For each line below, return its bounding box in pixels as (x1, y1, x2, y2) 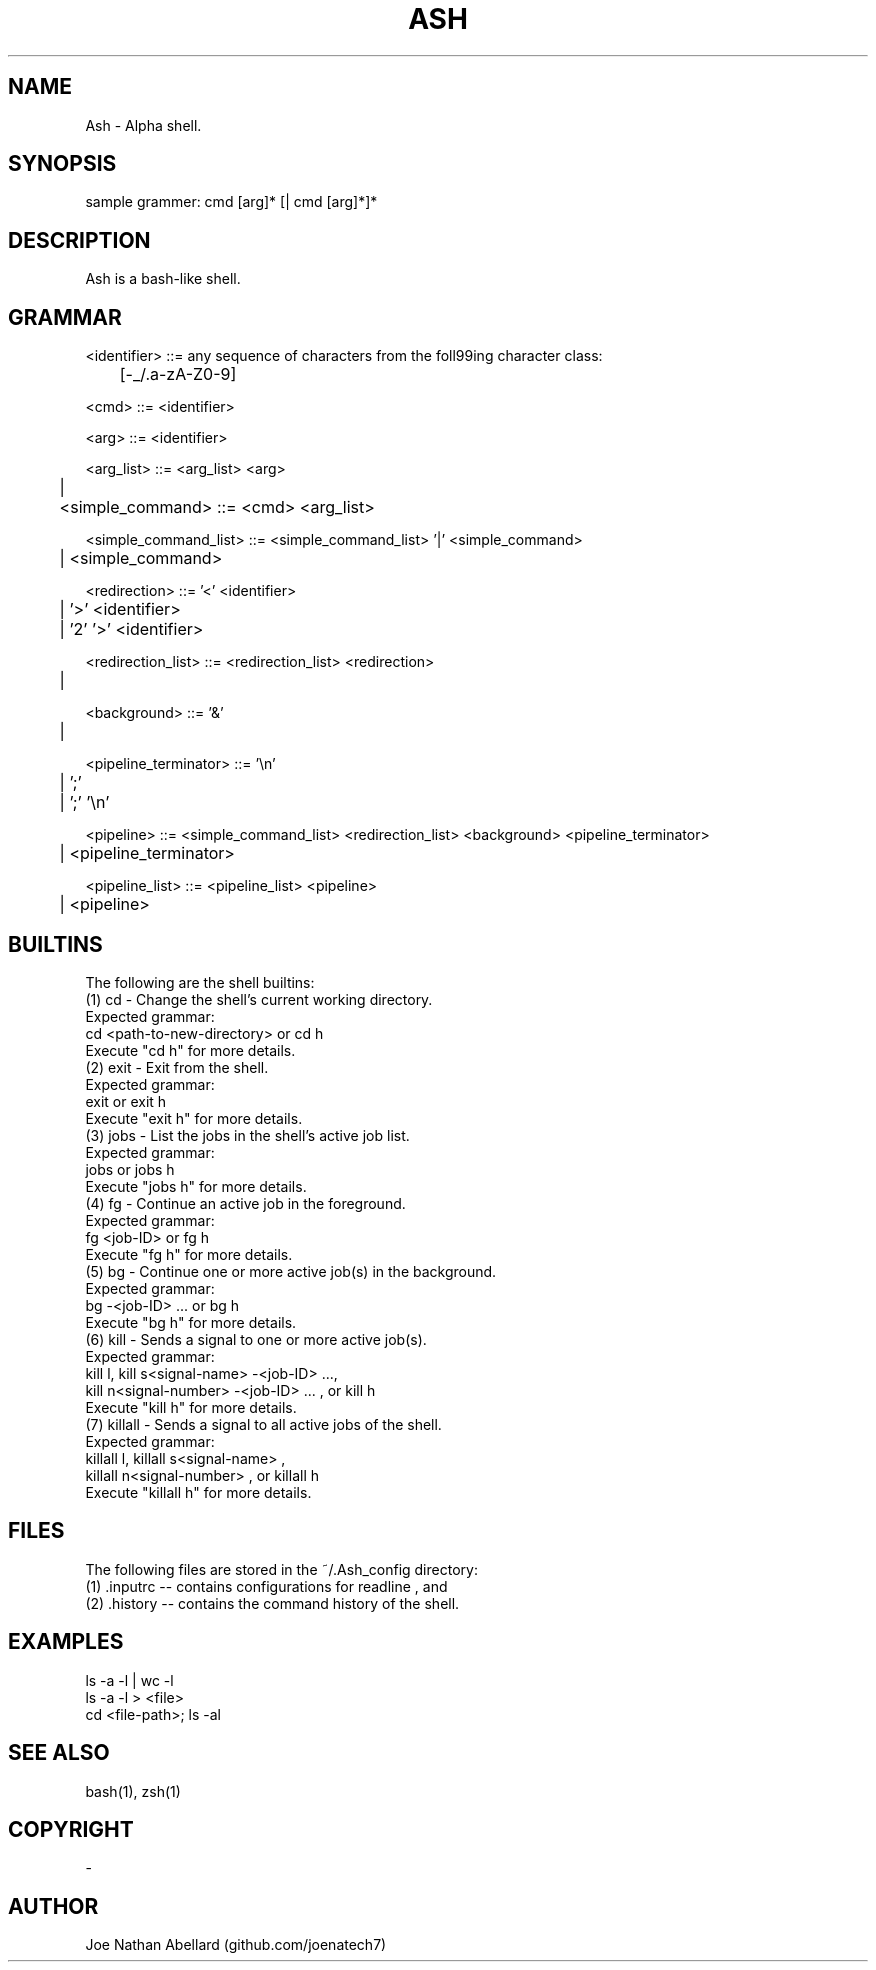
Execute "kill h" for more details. (85, 1398, 297, 1416)
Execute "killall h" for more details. (85, 1483, 312, 1501)
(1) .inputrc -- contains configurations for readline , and (85, 1577, 448, 1595)
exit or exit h (85, 1092, 167, 1110)
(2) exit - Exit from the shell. (85, 1058, 269, 1076)
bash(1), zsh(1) (85, 1782, 181, 1800)
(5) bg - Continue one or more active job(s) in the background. (85, 1262, 497, 1280)
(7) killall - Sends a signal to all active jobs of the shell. (85, 1415, 442, 1433)
